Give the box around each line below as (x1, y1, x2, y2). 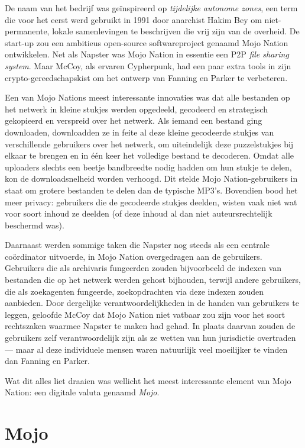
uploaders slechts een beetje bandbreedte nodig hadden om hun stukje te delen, (5, 160, 292, 173)
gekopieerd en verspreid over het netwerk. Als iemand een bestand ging (5, 114, 262, 127)
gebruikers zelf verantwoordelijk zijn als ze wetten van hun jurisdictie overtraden (5, 331, 296, 344)
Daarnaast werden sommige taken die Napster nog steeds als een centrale (5, 238, 270, 251)
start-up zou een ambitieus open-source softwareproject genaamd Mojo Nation (5, 36, 288, 49)
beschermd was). (5, 218, 64, 231)
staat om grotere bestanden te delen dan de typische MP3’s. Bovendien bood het (5, 183, 298, 196)
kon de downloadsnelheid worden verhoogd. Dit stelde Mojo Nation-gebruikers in (5, 172, 298, 185)
